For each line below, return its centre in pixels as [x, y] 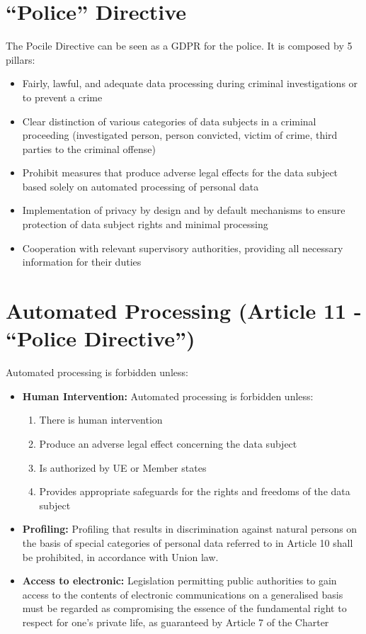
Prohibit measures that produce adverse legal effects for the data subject [180, 172]
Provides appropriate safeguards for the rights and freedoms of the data [195, 491]
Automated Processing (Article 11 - [184, 311]
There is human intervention [101, 420]
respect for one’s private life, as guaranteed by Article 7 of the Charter [176, 622]
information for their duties [82, 262]
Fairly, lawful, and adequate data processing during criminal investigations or [190, 83]
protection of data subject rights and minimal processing [145, 224]
